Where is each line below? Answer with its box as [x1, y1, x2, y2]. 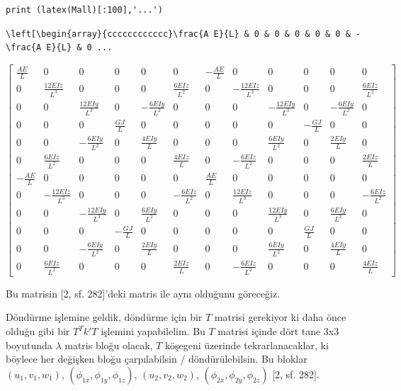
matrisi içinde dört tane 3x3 [218, 324, 339, 339]
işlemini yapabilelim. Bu [101, 324, 205, 339]
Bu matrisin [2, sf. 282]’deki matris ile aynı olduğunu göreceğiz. [6, 285, 281, 300]
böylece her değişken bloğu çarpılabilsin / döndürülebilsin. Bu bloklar [6, 351, 307, 366]
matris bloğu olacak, [64, 337, 153, 352]
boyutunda [6, 337, 52, 352]
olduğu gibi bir [6, 324, 70, 339]
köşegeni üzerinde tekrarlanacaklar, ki [164, 337, 329, 352]
